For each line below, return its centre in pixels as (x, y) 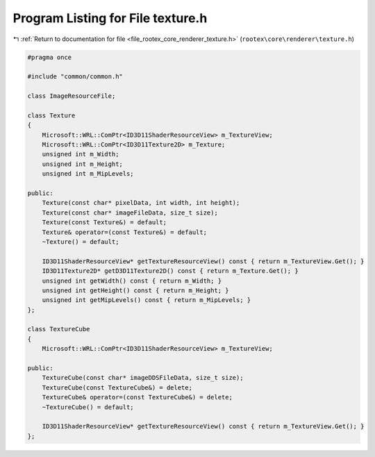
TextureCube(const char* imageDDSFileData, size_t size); (143, 378)
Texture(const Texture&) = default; (104, 223)
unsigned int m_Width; (81, 154)
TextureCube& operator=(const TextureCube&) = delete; (137, 397)
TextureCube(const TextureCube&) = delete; (117, 388)
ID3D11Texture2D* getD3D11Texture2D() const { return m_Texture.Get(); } (170, 271)
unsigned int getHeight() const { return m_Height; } (135, 290)
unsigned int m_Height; (82, 164)
